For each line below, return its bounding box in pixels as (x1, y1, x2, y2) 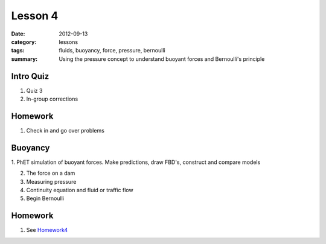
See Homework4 (26, 227, 68, 234)
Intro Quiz (11, 71, 50, 81)
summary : (11, 55, 38, 63)
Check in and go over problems (26, 127, 105, 134)
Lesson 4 (11, 9, 59, 22)
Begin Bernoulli (26, 195, 65, 202)
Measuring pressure (26, 178, 77, 185)
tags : (11, 47, 25, 54)
